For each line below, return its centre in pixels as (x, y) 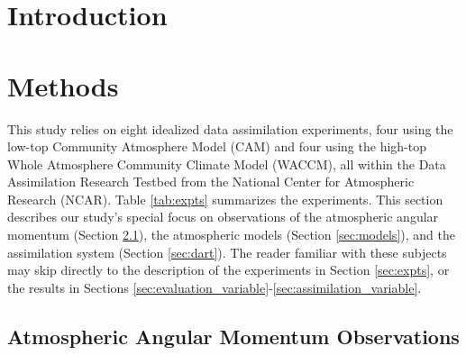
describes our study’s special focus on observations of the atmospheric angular (223, 217)
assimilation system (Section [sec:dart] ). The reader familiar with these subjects (227, 252)
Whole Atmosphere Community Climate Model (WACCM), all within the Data (227, 164)
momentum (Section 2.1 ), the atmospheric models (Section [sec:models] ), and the (231, 235)
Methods (63, 85)
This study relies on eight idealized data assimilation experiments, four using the (230, 128)
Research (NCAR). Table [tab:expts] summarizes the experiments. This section (225, 199)
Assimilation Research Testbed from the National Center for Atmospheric (211, 182)
